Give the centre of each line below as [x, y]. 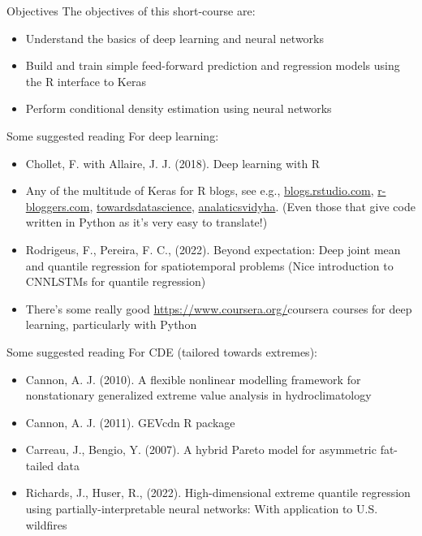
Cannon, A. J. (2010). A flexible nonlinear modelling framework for [193, 379]
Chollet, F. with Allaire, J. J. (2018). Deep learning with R [173, 163]
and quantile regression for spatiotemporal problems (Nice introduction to [209, 265]
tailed [40, 465]
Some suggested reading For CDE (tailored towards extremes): [162, 351]
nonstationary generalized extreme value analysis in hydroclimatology [198, 395]
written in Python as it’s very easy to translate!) [146, 222]
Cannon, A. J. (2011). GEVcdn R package [130, 422]
